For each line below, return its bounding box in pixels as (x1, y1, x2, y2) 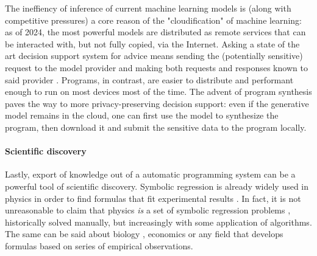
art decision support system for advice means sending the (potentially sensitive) (5, 49, 303, 62)
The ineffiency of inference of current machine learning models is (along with (5, 2, 291, 14)
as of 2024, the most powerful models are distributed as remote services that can (5, 26, 306, 38)
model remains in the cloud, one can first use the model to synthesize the (5, 109, 279, 122)
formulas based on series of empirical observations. (5, 239, 193, 252)
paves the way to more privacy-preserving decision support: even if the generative (5, 97, 309, 109)
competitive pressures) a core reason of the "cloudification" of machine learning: (5, 13, 302, 26)
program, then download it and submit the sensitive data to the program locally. (5, 120, 307, 133)
